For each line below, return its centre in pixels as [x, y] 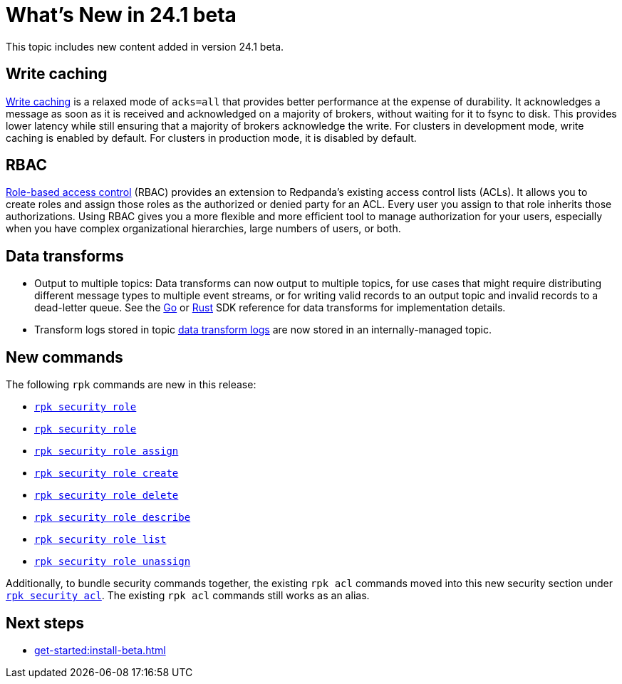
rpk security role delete [107, 496]
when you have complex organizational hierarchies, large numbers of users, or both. [203, 229]
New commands [64, 357]
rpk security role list [100, 540]
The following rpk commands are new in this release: [131, 385]
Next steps [45, 623]
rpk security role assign [107, 451]
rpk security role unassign [113, 562]
